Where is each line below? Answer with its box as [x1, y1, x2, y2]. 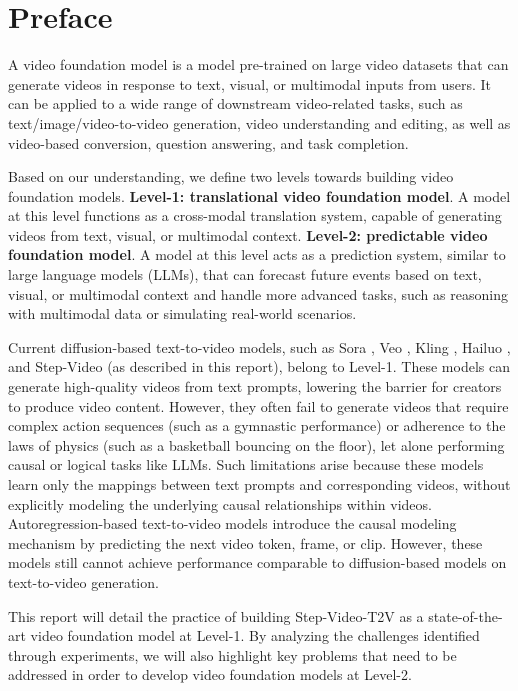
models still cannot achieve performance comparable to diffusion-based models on [8, 552, 507, 573]
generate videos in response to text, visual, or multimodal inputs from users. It [8, 73, 491, 94]
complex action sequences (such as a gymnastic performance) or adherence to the [8, 415, 506, 436]
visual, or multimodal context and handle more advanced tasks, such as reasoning [8, 283, 508, 304]
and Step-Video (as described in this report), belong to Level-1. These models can [8, 356, 510, 377]
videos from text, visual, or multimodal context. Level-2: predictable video [8, 224, 488, 245]
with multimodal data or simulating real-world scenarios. [8, 303, 357, 324]
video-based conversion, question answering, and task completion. [8, 132, 409, 153]
